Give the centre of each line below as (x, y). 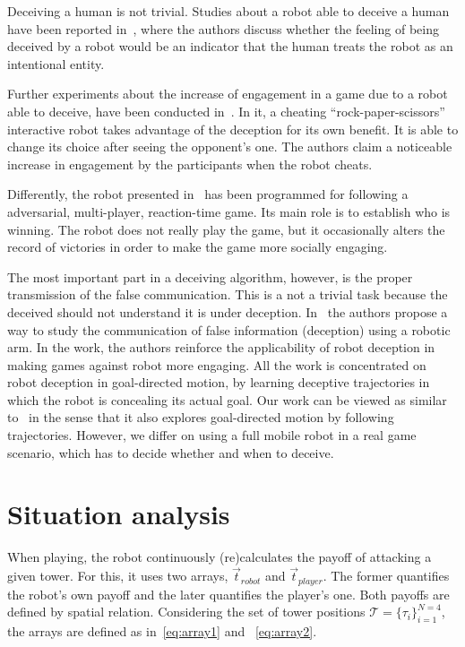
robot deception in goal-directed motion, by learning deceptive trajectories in (219, 382)
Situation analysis (119, 514)
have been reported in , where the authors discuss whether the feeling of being (223, 28)
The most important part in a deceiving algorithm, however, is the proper (210, 276)
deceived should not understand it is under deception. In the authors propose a (228, 311)
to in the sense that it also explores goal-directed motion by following (201, 417)
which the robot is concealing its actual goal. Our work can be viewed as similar (227, 399)
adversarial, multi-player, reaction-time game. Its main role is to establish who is (229, 211)
